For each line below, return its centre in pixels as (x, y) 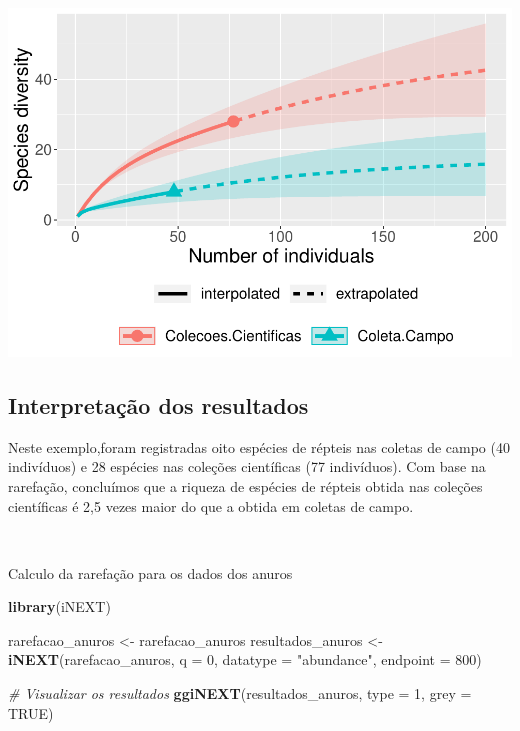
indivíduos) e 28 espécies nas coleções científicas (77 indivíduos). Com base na (247, 466)
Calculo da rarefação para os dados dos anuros (150, 572)
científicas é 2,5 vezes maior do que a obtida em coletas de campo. (211, 505)
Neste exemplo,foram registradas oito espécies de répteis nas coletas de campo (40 (259, 446)
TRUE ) (31, 712)
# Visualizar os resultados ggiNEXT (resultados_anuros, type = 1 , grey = (240, 693)
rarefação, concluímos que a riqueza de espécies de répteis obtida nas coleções (245, 485)
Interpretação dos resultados (158, 404)
